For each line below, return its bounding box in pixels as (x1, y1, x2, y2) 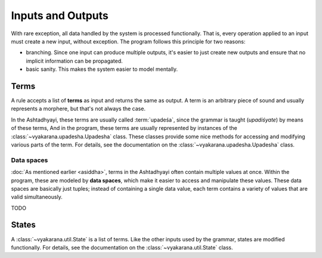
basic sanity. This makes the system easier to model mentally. (26, 66, 178, 73)
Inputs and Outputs (11, 9, 109, 22)
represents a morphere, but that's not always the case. (11, 105, 146, 113)
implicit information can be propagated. (26, 57, 123, 64)
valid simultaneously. (11, 194, 63, 201)
